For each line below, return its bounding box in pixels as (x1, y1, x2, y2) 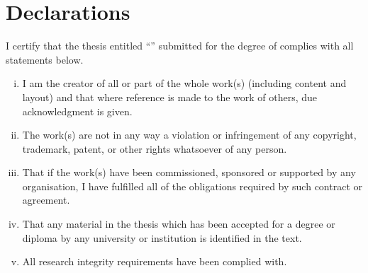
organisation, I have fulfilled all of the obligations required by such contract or (22, 178, 362, 193)
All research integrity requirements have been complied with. (22, 254, 287, 269)
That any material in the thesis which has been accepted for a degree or (22, 216, 335, 231)
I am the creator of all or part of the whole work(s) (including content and (22, 76, 347, 91)
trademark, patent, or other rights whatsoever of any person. (22, 141, 287, 156)
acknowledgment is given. (22, 103, 133, 118)
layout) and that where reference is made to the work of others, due (22, 89, 318, 104)
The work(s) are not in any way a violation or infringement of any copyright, (22, 127, 357, 142)
